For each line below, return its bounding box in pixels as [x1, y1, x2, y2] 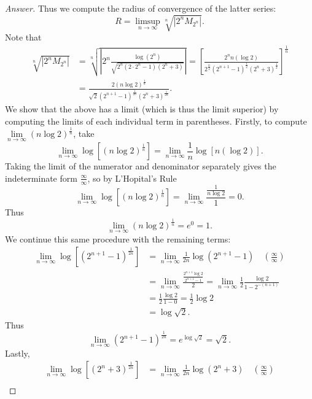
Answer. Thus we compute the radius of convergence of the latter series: [5, 2, 276, 14]
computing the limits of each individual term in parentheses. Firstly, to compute [5, 114, 307, 127]
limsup [135, 17, 160, 26]
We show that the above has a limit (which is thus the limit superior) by [5, 102, 279, 115]
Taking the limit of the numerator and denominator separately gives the [5, 160, 276, 172]
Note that [5, 31, 42, 44]
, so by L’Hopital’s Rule [87, 171, 177, 184]
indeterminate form [5, 171, 77, 184]
